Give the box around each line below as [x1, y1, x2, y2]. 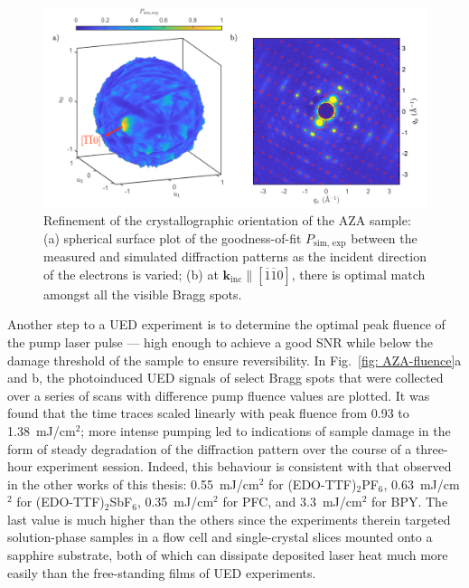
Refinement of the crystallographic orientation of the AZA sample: [43, 211, 411, 230]
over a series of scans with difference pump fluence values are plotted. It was [7, 385, 430, 404]
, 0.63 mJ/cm [383, 474, 460, 493]
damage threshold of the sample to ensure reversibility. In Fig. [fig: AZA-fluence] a [7, 350, 462, 369]
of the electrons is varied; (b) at [43, 264, 219, 283]
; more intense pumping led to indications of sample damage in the [80, 421, 451, 440]
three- [415, 439, 448, 458]
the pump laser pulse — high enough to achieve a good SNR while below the [7, 332, 433, 351]
